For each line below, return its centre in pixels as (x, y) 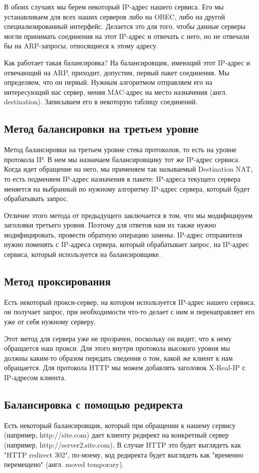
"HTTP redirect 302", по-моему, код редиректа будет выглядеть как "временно (124, 454)
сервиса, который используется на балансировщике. (83, 254)
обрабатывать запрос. (36, 198)
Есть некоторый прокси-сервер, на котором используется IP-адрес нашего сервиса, (130, 302)
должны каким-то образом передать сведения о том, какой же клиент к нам (119, 357)
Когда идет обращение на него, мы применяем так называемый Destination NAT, (129, 169)
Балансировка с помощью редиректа (94, 404)
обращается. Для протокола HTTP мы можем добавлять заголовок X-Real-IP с (125, 367)
